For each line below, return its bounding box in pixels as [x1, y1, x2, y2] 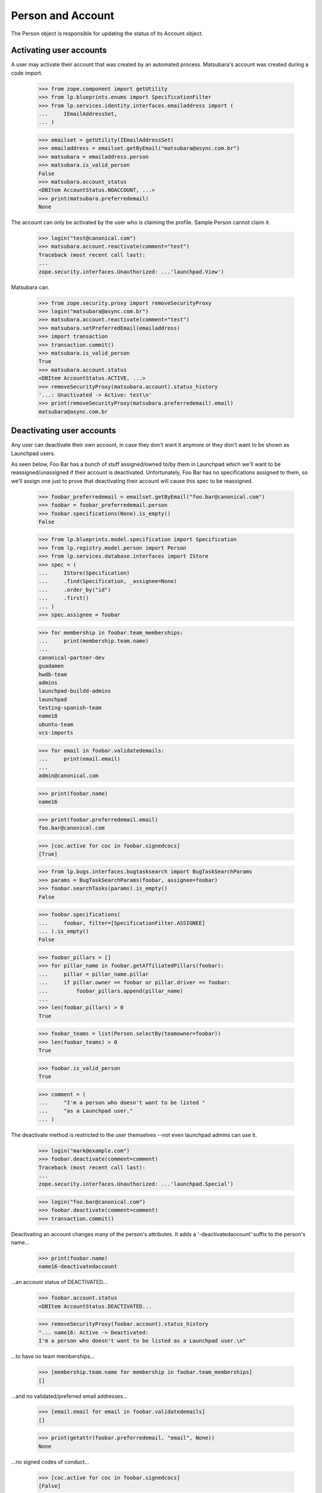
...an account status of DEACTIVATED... [11, 1279, 108, 1286]
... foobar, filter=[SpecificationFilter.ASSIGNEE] [38, 920, 206, 926]
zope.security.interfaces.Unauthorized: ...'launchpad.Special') [38, 1181, 234, 1188]
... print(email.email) [38, 755, 120, 763]
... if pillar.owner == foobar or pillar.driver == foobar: [38, 979, 231, 986]
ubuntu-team [38, 721, 74, 728]
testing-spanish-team [38, 705, 102, 711]
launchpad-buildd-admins [38, 687, 112, 695]
